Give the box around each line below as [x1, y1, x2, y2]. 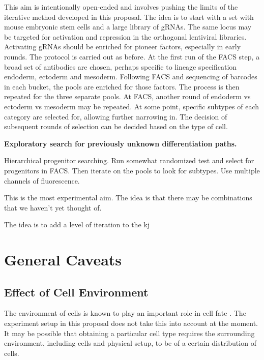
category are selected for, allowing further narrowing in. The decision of [4, 111, 227, 122]
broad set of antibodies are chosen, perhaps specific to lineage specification [4, 61, 237, 72]
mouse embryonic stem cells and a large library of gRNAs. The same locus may [4, 21, 252, 32]
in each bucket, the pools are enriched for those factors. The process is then [4, 81, 240, 92]
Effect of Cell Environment [4, 284, 149, 299]
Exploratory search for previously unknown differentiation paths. [4, 138, 237, 148]
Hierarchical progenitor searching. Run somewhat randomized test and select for [4, 155, 254, 166]
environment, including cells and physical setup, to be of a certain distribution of [4, 338, 256, 348]
